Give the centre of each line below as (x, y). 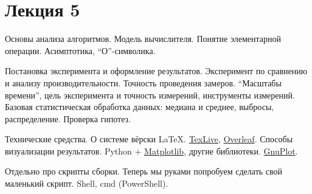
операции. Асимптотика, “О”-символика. (80, 50)
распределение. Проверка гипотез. (68, 118)
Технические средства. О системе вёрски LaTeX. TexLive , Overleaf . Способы (149, 139)
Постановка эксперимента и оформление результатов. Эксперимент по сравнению (156, 71)
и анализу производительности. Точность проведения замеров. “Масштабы (143, 82)
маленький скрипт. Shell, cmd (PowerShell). (87, 183)
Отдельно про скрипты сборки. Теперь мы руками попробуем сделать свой (144, 171)
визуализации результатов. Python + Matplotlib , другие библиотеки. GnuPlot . (151, 151)
